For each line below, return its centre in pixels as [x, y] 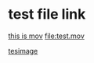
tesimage [23, 51]
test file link [47, 14]
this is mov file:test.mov [46, 36]
